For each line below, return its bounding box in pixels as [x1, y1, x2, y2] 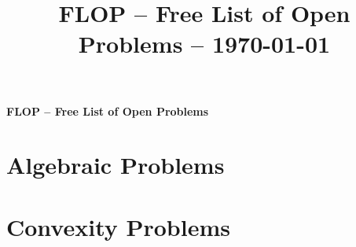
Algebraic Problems [6, 149, 225, 181]
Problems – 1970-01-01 [78, 28, 331, 60]
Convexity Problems [6, 210, 230, 242]
